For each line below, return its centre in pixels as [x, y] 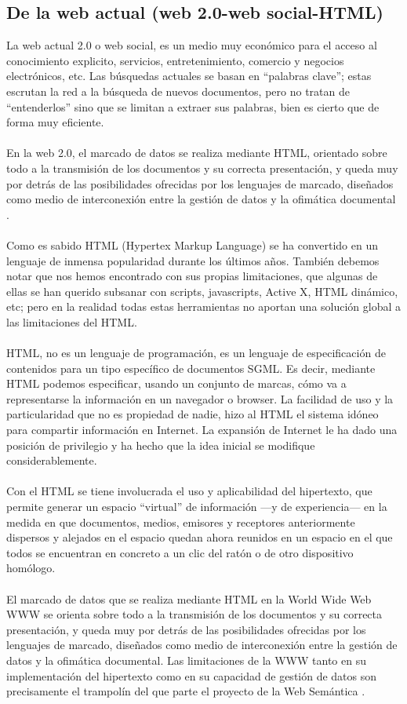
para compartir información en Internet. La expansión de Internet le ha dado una [202, 430]
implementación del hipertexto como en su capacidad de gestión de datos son [192, 675]
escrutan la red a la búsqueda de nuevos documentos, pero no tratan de [178, 91]
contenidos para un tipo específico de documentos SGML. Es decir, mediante [191, 368]
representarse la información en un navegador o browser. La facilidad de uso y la [200, 398]
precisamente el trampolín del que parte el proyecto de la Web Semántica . [186, 691]
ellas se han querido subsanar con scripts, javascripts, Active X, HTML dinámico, [202, 291]
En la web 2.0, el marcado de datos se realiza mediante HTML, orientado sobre [197, 153]
